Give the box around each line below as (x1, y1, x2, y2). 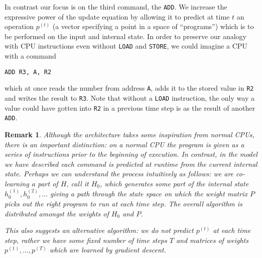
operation (5, 21, 34, 32)
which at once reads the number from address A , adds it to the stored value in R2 (5, 83, 254, 93)
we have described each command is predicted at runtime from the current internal (5, 158, 257, 169)
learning (5, 178, 29, 188)
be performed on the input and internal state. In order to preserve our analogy (5, 31, 246, 41)
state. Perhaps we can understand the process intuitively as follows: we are (5, 168, 234, 179)
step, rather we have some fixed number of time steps (5, 234, 167, 245)
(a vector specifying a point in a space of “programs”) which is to (52, 21, 254, 32)
